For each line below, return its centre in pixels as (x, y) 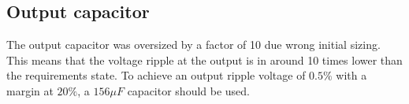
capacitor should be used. (189, 90)
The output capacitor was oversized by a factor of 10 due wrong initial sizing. (193, 45)
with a (351, 75)
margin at (30, 90)
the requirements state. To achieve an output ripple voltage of (156, 75)
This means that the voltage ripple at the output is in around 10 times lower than (204, 59)
